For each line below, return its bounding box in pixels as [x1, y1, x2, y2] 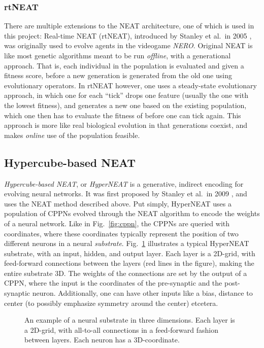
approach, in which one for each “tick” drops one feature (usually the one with [4, 90, 248, 100]
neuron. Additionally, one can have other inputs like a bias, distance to [32, 288, 253, 298]
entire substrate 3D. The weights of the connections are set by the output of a [4, 267, 247, 278]
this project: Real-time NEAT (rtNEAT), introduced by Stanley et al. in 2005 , [4, 30, 252, 41]
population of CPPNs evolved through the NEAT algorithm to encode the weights [4, 208, 260, 219]
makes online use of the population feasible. [4, 129, 140, 140]
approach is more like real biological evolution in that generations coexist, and [4, 120, 248, 130]
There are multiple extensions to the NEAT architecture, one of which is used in [4, 20, 254, 31]
